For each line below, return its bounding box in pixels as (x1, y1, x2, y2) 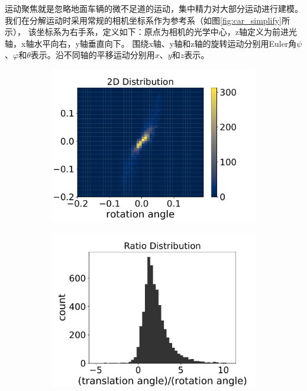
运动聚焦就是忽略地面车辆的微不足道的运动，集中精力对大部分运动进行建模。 (5, 2, 303, 14)
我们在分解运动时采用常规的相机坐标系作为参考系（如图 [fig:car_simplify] (5, 14, 282, 26)
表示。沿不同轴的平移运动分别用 (30, 49, 155, 61)
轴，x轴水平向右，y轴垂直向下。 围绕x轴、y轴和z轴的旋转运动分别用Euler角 (5, 37, 297, 49)
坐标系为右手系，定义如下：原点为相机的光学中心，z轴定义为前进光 (36, 25, 297, 38)
